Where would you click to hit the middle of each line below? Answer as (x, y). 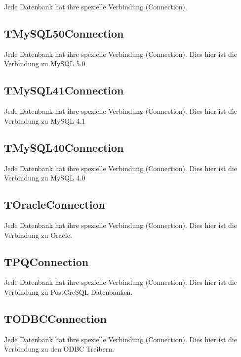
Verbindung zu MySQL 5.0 (45, 64)
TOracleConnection (55, 204)
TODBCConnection (55, 318)
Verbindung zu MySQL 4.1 (45, 120)
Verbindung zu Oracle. (38, 235)
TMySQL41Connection (64, 90)
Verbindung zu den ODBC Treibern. (59, 349)
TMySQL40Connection (64, 147)
